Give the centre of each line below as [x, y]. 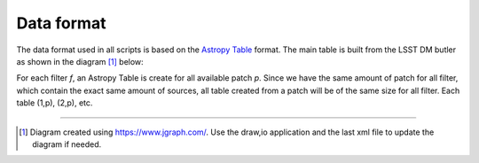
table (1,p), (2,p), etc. [55, 103]
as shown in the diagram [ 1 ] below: [80, 61]
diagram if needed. [67, 144]
